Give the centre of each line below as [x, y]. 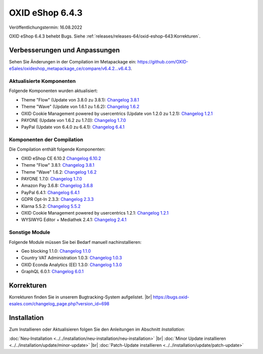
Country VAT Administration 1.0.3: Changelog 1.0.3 [72, 258]
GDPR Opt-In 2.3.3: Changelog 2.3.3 [57, 199]
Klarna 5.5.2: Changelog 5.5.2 [51, 206]
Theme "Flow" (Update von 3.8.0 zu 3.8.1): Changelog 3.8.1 [80, 99]
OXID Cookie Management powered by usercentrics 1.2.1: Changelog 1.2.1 [95, 213]
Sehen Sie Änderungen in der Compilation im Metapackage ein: [73, 61]
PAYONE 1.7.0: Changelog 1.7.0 [52, 179]
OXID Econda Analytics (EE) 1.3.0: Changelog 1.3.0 [72, 265]
